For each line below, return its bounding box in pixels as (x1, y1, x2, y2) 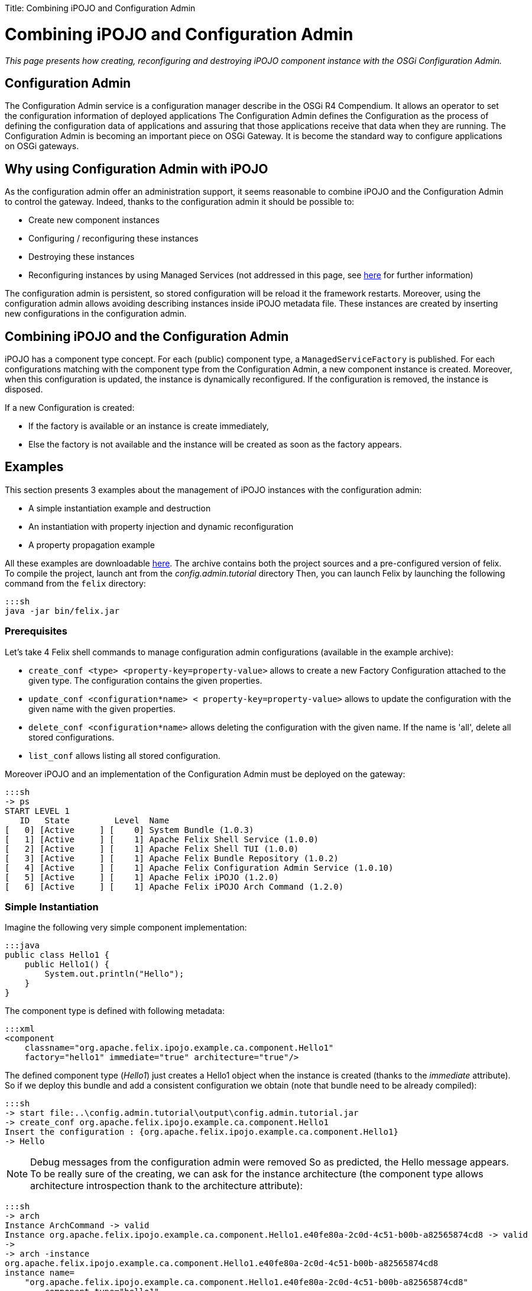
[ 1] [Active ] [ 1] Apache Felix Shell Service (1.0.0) (5, 834, 319, 844)
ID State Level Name (20, 815, 170, 825)
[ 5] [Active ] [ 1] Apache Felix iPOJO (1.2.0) (5, 872, 279, 882)
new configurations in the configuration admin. (5, 308, 187, 319)
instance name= (5, 1268, 75, 1278)
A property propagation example (28, 539, 155, 550)
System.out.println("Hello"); (44, 969, 184, 979)
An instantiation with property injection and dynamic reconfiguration (28, 521, 294, 532)
